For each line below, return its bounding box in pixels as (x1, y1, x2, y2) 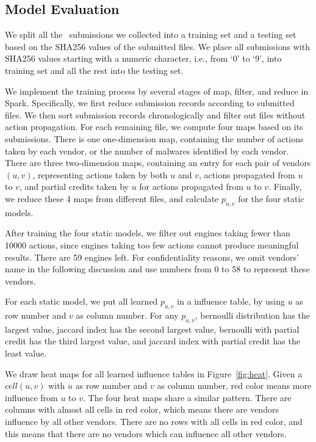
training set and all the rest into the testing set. (5, 63, 184, 76)
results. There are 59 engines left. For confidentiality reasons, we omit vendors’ (5, 250, 299, 263)
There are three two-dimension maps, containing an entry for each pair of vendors (5, 156, 311, 169)
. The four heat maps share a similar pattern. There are (83, 391, 292, 404)
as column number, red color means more (157, 379, 312, 392)
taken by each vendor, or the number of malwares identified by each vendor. (5, 144, 289, 157)
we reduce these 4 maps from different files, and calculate (5, 192, 219, 205)
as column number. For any (76, 309, 179, 322)
